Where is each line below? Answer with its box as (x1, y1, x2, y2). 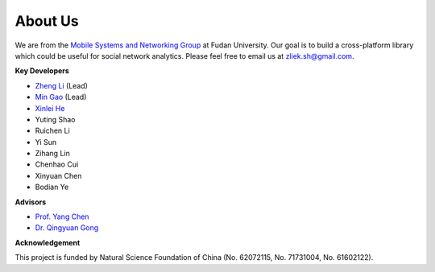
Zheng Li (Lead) (35, 80, 89, 90)
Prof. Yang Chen (35, 212, 89, 221)
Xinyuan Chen (35, 171, 82, 180)
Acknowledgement (14, 237, 81, 247)
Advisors (14, 197, 47, 207)
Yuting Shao (35, 114, 76, 124)
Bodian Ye (35, 182, 69, 192)
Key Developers (14, 66, 70, 76)
